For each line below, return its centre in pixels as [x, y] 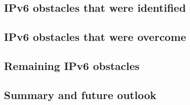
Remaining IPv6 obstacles [72, 65]
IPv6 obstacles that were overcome [95, 37]
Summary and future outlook [80, 94]
